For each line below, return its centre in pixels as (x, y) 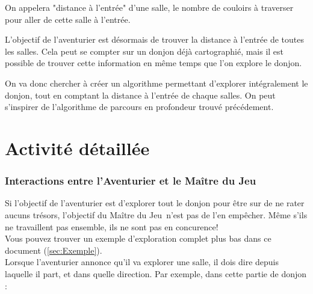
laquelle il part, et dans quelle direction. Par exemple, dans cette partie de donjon (156, 273)
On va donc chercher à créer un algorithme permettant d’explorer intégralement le (156, 83)
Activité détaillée (77, 148)
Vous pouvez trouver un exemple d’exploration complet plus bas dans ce (138, 238)
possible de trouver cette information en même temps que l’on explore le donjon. (153, 63)
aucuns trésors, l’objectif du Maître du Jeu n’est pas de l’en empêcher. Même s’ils (156, 214)
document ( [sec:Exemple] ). (54, 250)
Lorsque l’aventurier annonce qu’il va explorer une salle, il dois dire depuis (142, 262)
